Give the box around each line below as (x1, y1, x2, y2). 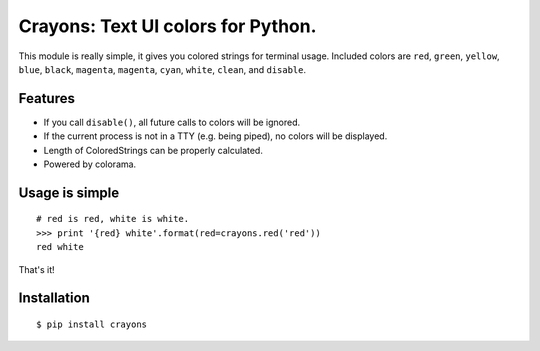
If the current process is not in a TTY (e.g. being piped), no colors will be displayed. (43, 130, 388, 142)
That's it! (18, 263, 55, 275)
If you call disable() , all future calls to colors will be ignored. (43, 116, 301, 128)
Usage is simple (18, 184, 120, 201)
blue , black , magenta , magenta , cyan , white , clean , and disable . (18, 63, 307, 75)
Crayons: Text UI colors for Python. (18, 15, 317, 37)
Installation (18, 290, 90, 307)
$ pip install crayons (36, 319, 148, 330)
